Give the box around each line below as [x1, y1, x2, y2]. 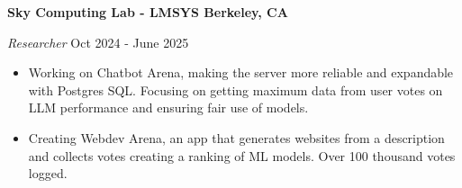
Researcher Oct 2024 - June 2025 [7, 32, 189, 51]
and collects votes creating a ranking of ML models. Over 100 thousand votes [28, 146, 456, 165]
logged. [28, 164, 68, 183]
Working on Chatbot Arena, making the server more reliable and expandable [28, 63, 454, 82]
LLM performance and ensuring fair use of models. [28, 98, 309, 117]
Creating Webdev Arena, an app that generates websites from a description [28, 128, 445, 147]
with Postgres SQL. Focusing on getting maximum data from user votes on [28, 80, 443, 99]
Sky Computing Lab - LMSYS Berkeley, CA [7, 3, 288, 21]
